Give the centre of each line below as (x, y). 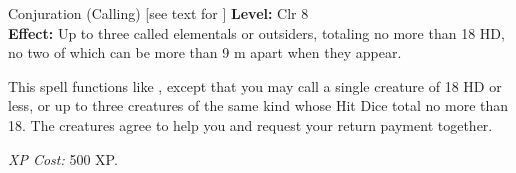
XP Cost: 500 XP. (63, 158)
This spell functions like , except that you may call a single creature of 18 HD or (255, 85)
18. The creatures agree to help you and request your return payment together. (250, 124)
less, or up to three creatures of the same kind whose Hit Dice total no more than (258, 105)
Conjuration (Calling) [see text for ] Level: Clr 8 (158, 13)
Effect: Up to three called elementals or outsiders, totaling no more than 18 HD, (256, 32)
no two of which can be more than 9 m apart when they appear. (205, 52)
